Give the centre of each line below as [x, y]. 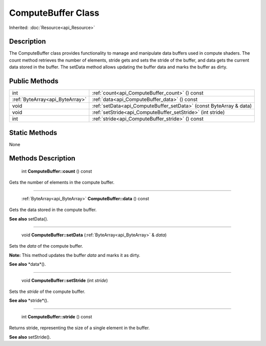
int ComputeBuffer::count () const [57, 171]
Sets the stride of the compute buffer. [47, 291]
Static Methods [33, 133]
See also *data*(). [28, 264]
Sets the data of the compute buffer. [46, 246]
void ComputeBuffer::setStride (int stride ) [65, 280]
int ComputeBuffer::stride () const [57, 316]
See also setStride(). [30, 337]
